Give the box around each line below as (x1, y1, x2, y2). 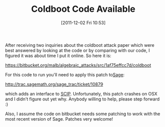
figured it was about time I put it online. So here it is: (5, 53, 111, 59)
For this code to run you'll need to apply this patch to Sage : (5, 71, 125, 77)
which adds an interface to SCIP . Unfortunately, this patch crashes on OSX (5, 91, 158, 96)
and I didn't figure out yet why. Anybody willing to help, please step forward (5, 96, 160, 102)
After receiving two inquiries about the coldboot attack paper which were (5, 42, 155, 48)
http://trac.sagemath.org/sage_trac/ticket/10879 (5, 81, 103, 87)
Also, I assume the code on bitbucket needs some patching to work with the (5, 111, 161, 117)
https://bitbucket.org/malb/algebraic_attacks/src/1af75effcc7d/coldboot (5, 62, 151, 68)
